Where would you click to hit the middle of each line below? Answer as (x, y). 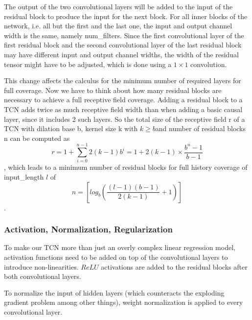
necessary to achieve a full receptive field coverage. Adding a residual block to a (123, 100)
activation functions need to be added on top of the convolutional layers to (116, 257)
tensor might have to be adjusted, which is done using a (88, 64)
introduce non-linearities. (41, 266)
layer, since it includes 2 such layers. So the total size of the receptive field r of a (125, 119)
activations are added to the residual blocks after (174, 266)
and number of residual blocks (201, 128)
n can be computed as (37, 138)
